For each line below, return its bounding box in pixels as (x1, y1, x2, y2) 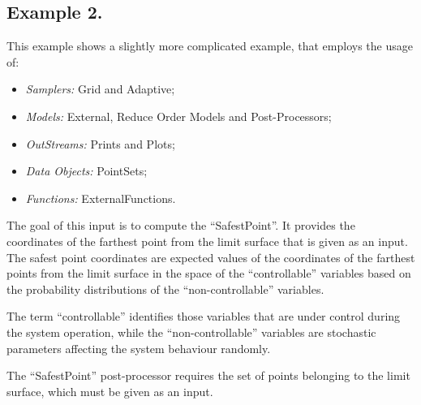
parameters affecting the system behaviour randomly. (6, 339, 271, 356)
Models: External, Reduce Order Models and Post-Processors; (25, 107, 332, 124)
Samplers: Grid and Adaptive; (25, 80, 175, 97)
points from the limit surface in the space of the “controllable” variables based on (6, 265, 411, 282)
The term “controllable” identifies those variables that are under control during (6, 308, 401, 325)
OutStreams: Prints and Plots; (25, 135, 175, 152)
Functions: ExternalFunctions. (25, 189, 176, 206)
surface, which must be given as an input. (6, 382, 213, 399)
